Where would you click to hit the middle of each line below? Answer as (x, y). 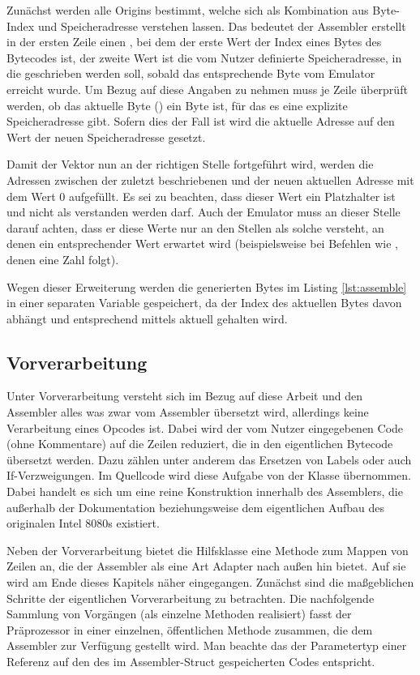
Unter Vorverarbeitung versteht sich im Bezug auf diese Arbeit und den (184, 396)
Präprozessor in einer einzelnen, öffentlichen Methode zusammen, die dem (190, 629)
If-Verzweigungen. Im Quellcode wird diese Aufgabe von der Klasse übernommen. (209, 475)
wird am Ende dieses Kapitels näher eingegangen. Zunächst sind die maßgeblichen (210, 582)
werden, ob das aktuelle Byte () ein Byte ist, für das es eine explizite (177, 105)
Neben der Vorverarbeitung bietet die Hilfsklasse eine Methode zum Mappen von (208, 550)
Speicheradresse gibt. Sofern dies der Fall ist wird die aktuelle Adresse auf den (201, 121)
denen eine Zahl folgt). (63, 259)
